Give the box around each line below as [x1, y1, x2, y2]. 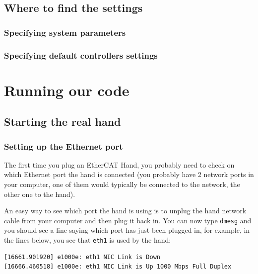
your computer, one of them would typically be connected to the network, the [4, 179, 240, 189]
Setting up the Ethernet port [4, 140, 123, 152]
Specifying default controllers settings [4, 49, 158, 61]
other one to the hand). [4, 188, 75, 199]
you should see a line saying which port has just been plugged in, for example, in [4, 225, 250, 235]
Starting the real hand [4, 114, 121, 129]
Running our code [4, 80, 129, 100]
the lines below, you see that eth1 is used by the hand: [4, 235, 171, 245]
